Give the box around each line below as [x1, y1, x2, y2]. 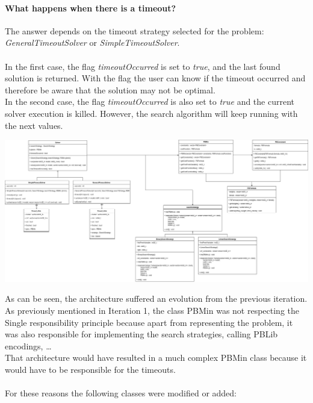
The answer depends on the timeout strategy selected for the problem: [5, 24, 264, 37]
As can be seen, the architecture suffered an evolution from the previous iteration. [5, 292, 308, 305]
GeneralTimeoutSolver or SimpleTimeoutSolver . [5, 36, 180, 49]
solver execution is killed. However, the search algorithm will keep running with [5, 107, 298, 119]
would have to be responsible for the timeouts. [5, 363, 176, 376]
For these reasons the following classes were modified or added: [5, 387, 237, 399]
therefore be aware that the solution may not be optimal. [5, 83, 215, 96]
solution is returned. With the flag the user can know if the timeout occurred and [5, 72, 306, 84]
